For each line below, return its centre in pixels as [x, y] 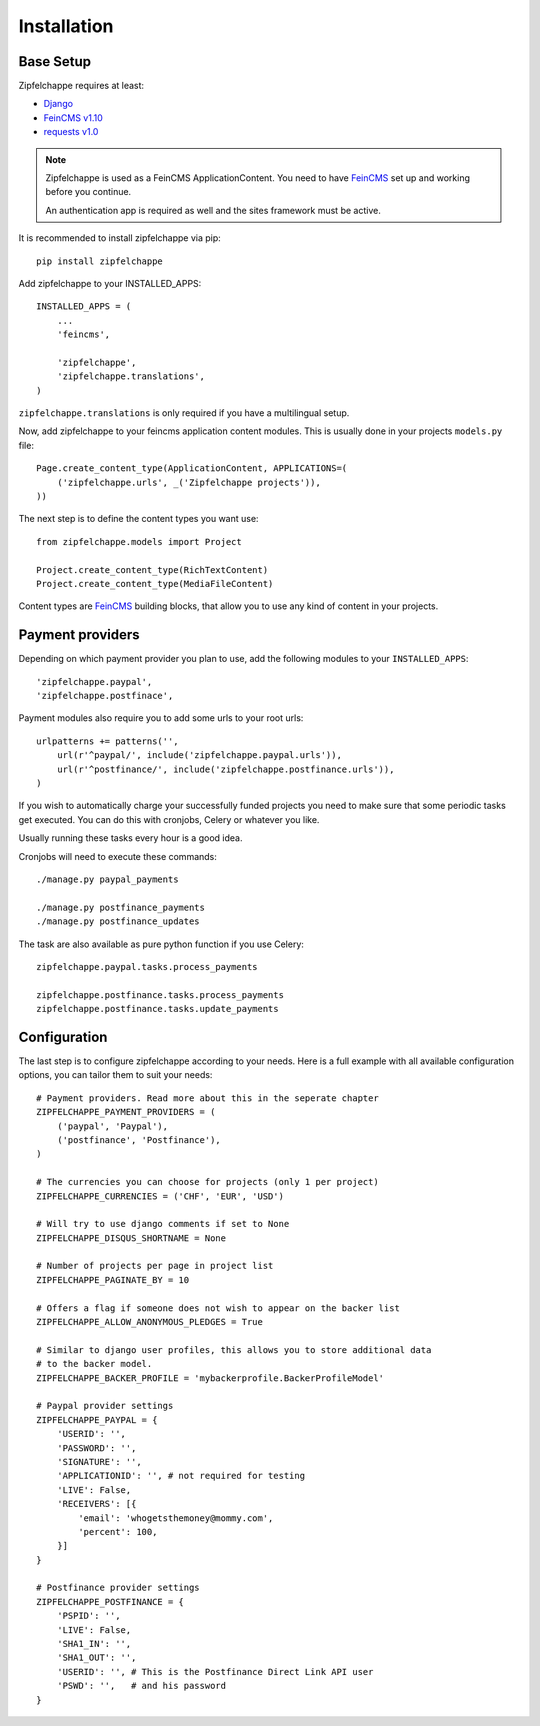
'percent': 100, [118, 1531]
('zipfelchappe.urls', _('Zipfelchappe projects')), [189, 482]
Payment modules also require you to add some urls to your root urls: [161, 718]
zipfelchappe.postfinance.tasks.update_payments [157, 1009]
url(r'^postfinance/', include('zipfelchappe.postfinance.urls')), [225, 769]
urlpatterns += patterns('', [107, 741]
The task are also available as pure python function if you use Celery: [161, 944]
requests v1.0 [71, 132]
